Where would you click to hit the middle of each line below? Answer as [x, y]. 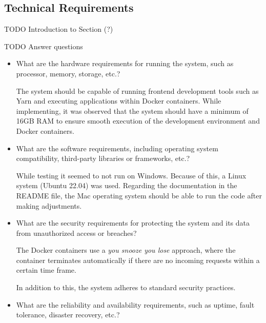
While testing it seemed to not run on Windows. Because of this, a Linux [131, 175]
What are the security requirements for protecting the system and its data [133, 223]
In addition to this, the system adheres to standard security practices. [126, 287]
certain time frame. [46, 270]
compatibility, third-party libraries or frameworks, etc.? [103, 158]
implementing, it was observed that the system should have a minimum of [132, 110]
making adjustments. [49, 205]
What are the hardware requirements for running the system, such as [125, 63]
